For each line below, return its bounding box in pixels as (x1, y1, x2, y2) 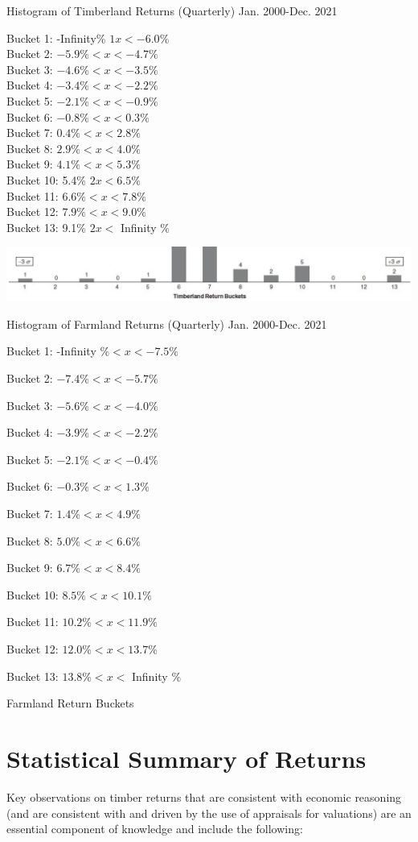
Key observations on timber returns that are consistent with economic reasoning (6, 788, 402, 805)
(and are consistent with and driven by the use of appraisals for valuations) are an (6, 804, 412, 821)
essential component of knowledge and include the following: (6, 820, 303, 837)
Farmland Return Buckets (6, 695, 134, 711)
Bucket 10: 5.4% (6, 171, 86, 188)
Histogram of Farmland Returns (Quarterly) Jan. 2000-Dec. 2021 (6, 315, 327, 332)
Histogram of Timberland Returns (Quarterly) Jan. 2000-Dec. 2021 (6, 2, 338, 19)
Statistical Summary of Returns (6, 741, 367, 774)
